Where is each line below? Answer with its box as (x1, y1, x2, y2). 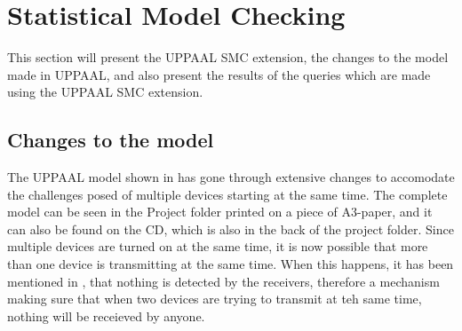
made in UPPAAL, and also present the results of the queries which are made (7, 65, 431, 83)
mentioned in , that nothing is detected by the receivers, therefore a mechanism (7, 272, 440, 290)
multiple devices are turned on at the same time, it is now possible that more (7, 237, 428, 256)
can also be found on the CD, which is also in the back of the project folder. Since (7, 219, 454, 238)
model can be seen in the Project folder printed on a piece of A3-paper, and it (7, 202, 433, 221)
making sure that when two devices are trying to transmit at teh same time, (7, 289, 422, 308)
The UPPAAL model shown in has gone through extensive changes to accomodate (7, 168, 455, 186)
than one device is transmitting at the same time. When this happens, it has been (7, 255, 454, 273)
